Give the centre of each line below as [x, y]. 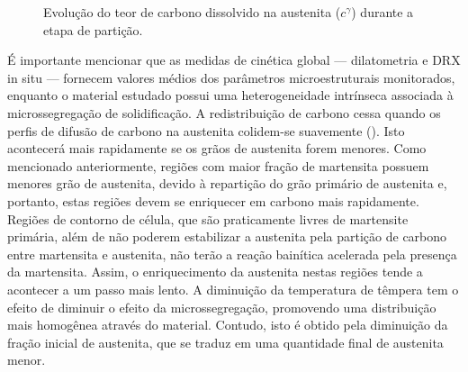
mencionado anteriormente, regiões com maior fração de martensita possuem [218, 165]
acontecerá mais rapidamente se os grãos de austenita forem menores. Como [217, 148]
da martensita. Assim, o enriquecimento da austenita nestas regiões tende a [215, 272]
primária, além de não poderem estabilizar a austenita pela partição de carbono [227, 236]
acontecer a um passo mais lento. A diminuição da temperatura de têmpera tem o [233, 289]
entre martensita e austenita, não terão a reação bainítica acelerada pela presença [232, 254]
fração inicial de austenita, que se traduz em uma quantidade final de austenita [225, 342]
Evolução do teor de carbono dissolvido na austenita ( [192, 12]
